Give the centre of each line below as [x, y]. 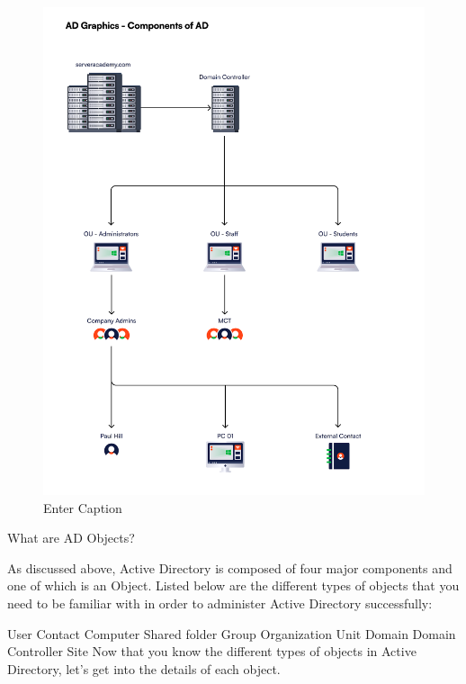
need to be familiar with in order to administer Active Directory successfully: [220, 603]
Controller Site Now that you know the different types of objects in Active [212, 651]
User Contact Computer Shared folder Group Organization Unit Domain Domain [232, 633]
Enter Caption [83, 507]
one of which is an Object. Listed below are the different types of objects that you [233, 585]
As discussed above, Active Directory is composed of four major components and [230, 567]
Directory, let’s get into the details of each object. [144, 668]
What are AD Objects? [71, 538]
